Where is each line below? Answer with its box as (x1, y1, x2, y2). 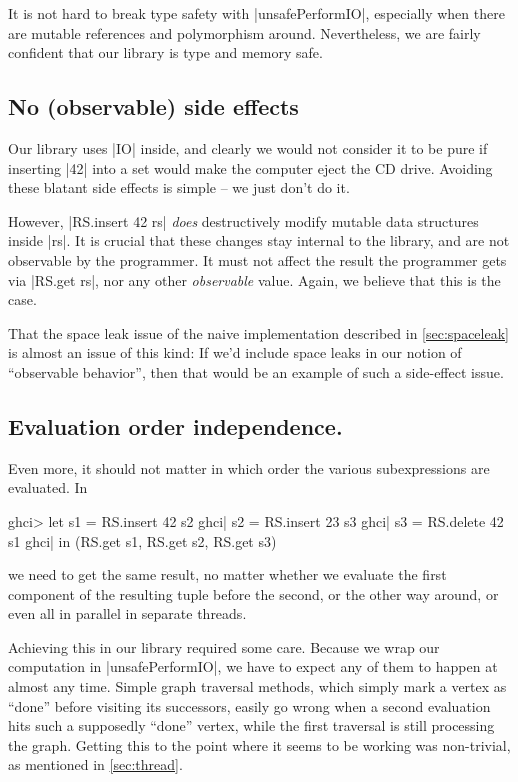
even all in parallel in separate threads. (8, 603, 247, 624)
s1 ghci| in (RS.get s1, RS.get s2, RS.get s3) (8, 530, 277, 551)
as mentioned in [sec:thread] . (8, 754, 183, 775)
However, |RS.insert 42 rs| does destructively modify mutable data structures (8, 210, 479, 231)
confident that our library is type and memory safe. (8, 42, 323, 63)
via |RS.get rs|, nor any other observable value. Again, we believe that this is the (8, 269, 501, 290)
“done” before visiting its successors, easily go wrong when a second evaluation (8, 695, 491, 716)
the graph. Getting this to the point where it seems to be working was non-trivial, (8, 734, 511, 755)
